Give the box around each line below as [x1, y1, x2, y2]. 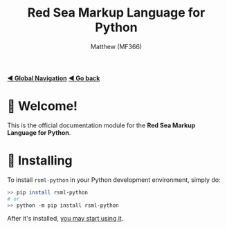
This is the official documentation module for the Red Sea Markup [7, 121, 196, 129]
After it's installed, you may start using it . [7, 214, 124, 223]
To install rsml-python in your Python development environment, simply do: [7, 175, 221, 184]
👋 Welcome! [7, 98, 78, 114]
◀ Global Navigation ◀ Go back [7, 74, 100, 82]
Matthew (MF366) [90, 42, 143, 51]
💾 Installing [7, 153, 73, 169]
